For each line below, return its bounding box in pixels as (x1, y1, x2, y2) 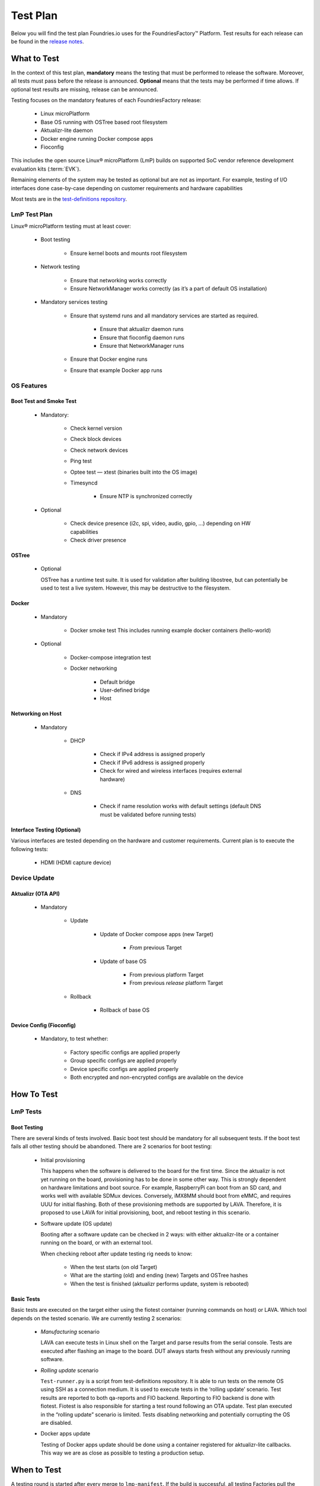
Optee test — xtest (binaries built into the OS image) (70, 468, 198, 476)
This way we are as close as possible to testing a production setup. (40, 1449, 204, 1456)
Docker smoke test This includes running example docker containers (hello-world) (70, 626, 271, 634)
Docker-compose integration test (70, 654, 151, 661)
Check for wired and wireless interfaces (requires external (100, 767, 242, 775)
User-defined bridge (100, 687, 151, 694)
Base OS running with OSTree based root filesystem (40, 118, 168, 125)
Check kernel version (70, 425, 123, 432)
